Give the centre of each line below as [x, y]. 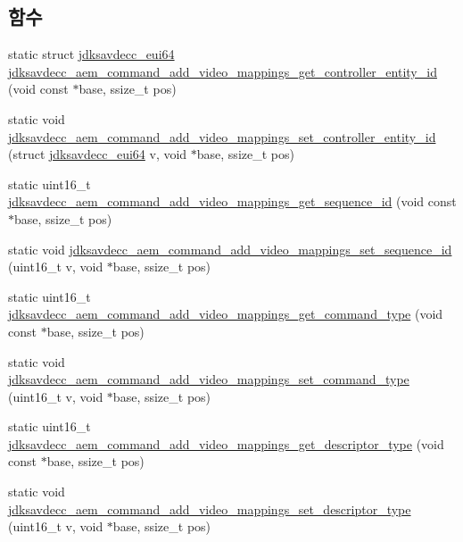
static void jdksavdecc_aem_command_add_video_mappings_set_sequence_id [230, 249]
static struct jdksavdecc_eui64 [91, 54]
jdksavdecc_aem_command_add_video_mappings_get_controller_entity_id [223, 71]
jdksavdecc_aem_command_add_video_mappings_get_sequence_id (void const [232, 201]
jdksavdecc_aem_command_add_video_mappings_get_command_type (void [226, 314]
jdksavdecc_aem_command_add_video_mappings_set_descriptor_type [210, 509]
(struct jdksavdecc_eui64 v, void [98, 154]
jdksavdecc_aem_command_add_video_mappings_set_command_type [209, 379]
